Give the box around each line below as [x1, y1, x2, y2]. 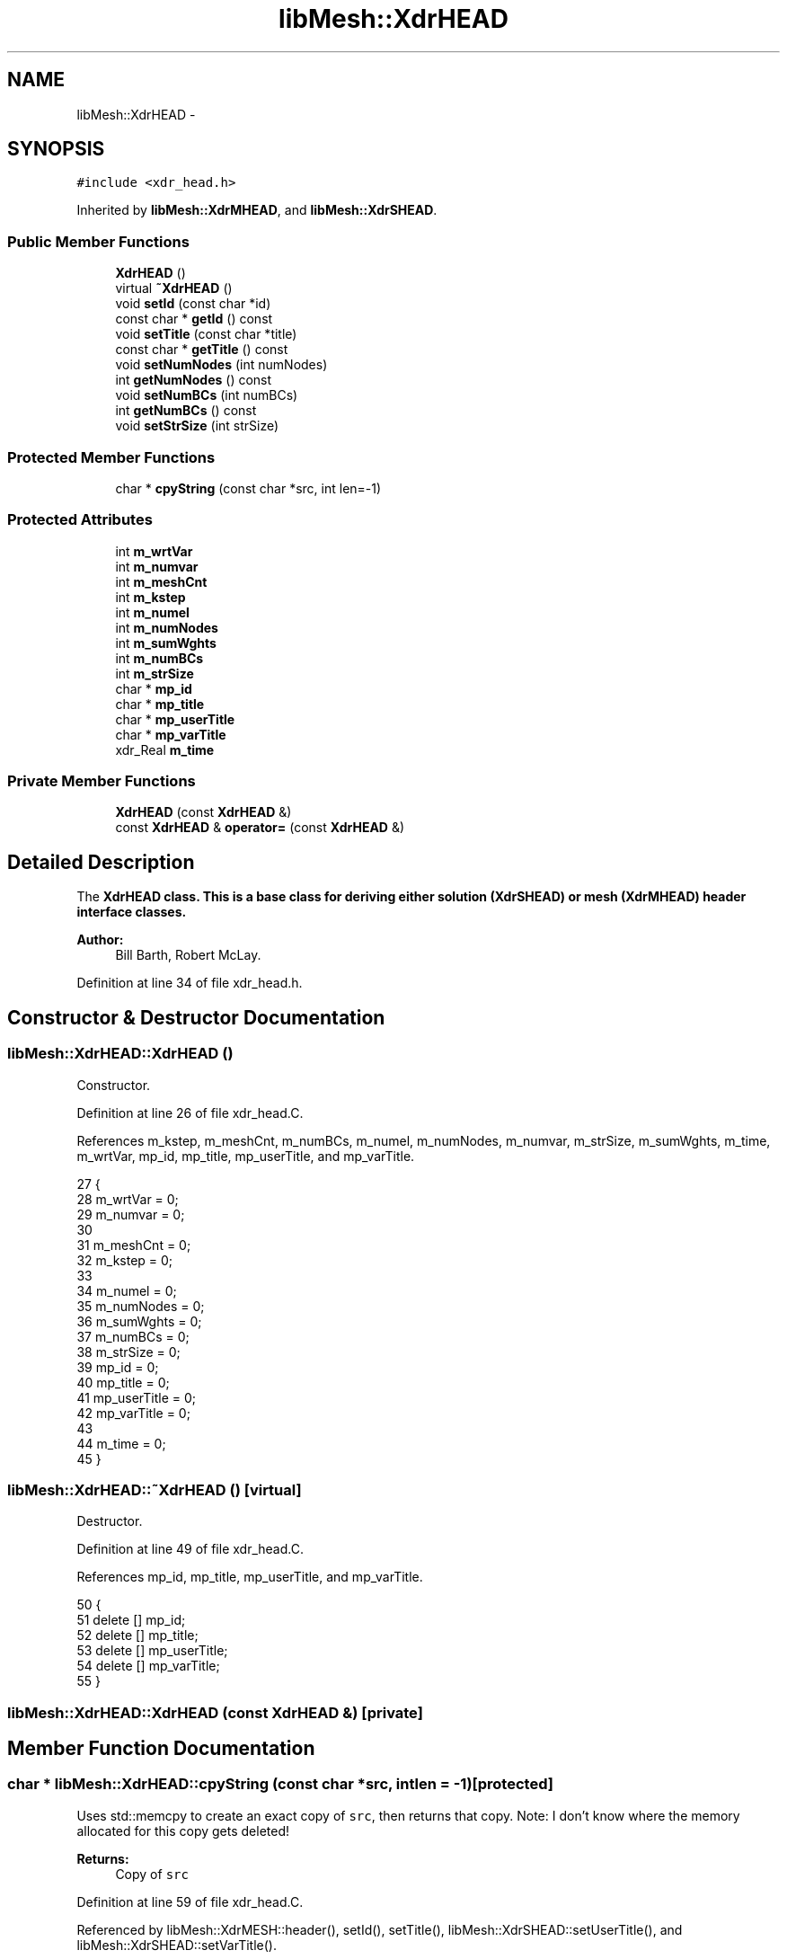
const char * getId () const [115, 311, 273, 327]
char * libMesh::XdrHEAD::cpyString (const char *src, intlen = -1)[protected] [7, 1775, 553, 1794]
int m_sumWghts [115, 634, 217, 651]
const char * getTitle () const [115, 341, 288, 358]
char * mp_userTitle [115, 711, 235, 727]
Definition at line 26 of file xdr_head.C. [76, 1104, 304, 1121]
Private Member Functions [7, 772, 196, 791]
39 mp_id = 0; [76, 1359, 159, 1375]
